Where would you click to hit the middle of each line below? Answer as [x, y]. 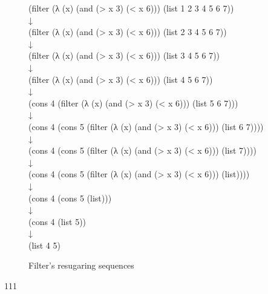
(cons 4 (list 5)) [57, 221]
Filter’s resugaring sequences [81, 265]
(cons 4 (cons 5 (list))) [70, 198]
